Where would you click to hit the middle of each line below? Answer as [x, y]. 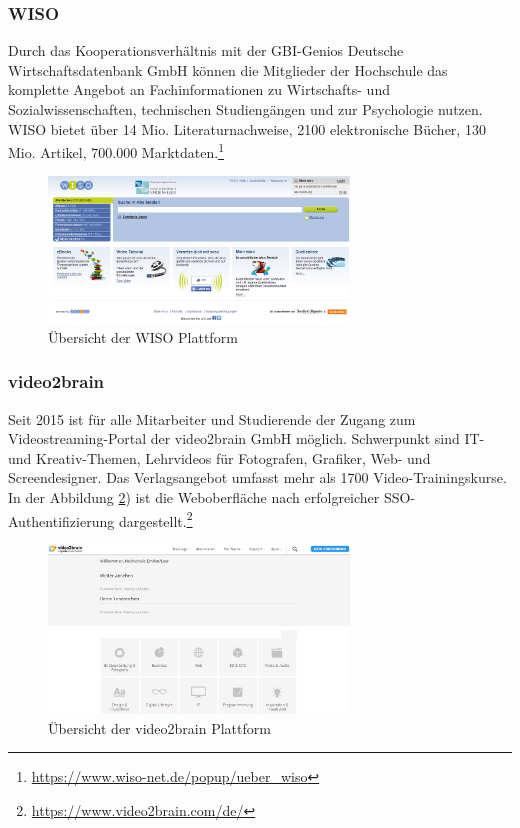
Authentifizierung [61, 520]
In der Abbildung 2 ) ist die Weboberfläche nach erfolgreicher [194, 496]
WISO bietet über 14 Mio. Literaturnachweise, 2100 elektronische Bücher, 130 [247, 128]
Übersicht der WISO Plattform [143, 336]
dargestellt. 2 [155, 519]
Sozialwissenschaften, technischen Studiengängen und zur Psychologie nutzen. [245, 109]
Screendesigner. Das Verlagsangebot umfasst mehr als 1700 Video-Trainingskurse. [257, 477]
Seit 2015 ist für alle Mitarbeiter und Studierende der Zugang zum [212, 418]
